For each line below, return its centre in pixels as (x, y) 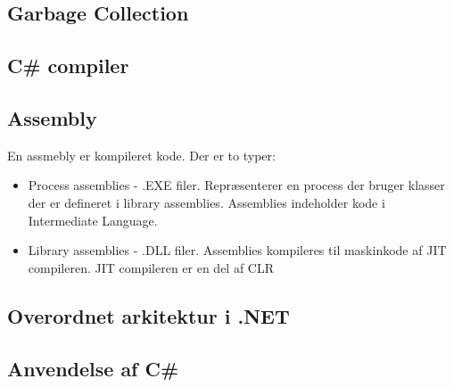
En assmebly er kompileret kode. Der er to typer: (141, 155)
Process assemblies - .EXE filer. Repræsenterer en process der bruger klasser (236, 185)
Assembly (52, 117)
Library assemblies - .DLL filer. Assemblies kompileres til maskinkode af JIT (237, 250)
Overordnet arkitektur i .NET (149, 315)
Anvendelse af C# (93, 368)
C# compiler (68, 66)
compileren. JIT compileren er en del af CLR (151, 267)
